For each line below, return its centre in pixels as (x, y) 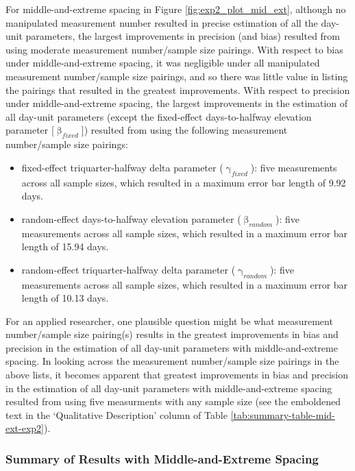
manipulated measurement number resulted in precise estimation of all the (162, 22)
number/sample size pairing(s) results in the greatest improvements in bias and (172, 334)
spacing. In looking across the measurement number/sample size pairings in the (172, 361)
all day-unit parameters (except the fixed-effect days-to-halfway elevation (159, 116)
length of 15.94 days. (65, 246)
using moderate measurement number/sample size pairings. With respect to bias (174, 49)
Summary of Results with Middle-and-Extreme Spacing (162, 458)
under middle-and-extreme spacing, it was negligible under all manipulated (163, 63)
